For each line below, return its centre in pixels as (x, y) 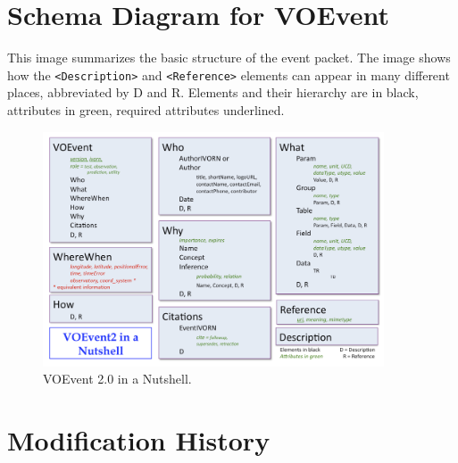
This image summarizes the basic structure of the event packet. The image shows (229, 58)
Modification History (139, 440)
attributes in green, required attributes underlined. (146, 109)
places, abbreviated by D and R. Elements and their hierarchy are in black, (213, 92)
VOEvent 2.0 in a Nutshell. (117, 379)
